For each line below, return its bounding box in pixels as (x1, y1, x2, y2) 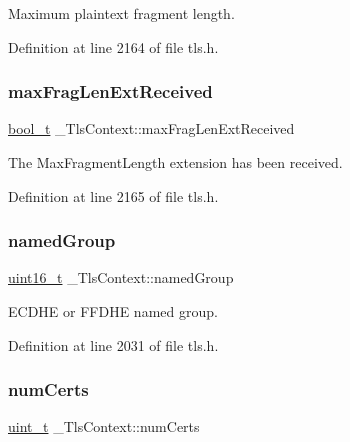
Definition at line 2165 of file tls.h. (8, 185, 219, 206)
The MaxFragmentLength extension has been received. (8, 152, 343, 172)
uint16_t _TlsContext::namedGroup (8, 267, 234, 288)
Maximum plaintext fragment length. (8, 3, 235, 23)
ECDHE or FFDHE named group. (8, 301, 218, 321)
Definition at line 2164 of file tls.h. (8, 36, 219, 57)
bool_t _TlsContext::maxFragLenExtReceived (8, 118, 295, 139)
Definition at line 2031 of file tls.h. (8, 334, 219, 355)
